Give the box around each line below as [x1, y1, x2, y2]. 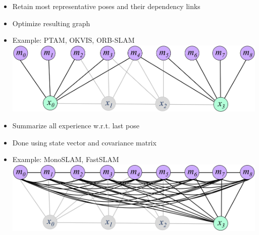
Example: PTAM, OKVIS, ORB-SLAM [12, 35, 135, 45]
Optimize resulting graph [12, 18, 90, 28]
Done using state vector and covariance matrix [12, 137, 157, 147]
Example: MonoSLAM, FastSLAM [12, 154, 119, 165]
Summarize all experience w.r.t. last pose [12, 120, 139, 131]
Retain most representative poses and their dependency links [12, 1, 200, 11]
